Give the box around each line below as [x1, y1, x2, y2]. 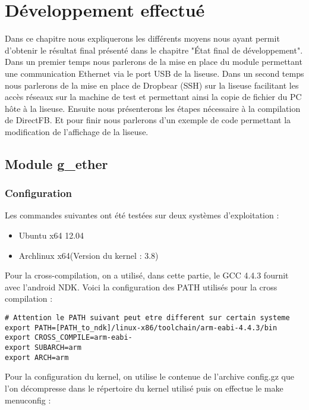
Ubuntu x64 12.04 [18, 229, 84, 242]
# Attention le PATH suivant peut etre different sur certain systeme [5, 314, 290, 323]
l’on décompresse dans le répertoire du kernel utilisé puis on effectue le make [5, 381, 283, 394]
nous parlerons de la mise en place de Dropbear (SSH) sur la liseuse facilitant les [5, 79, 299, 91]
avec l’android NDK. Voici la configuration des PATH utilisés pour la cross [5, 280, 278, 293]
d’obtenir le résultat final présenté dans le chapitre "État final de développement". [5, 43, 303, 56]
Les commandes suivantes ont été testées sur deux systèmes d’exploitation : [5, 209, 279, 221]
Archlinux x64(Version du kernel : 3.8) [18, 249, 159, 261]
